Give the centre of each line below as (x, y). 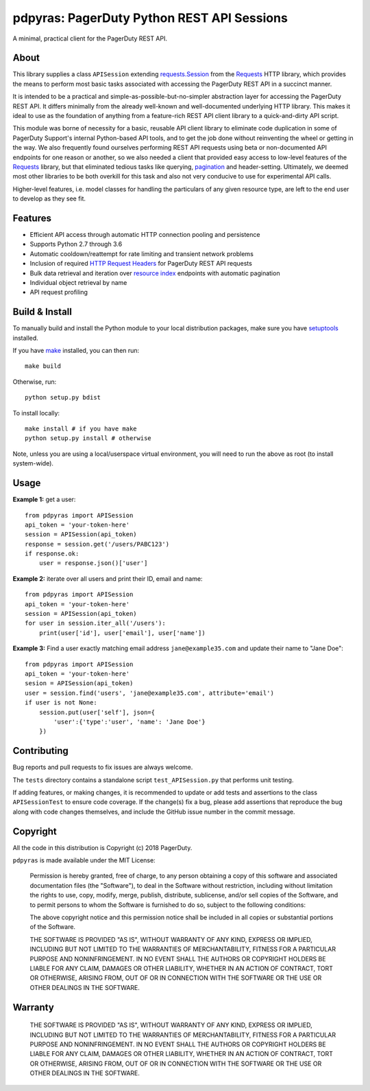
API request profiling (59, 292)
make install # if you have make (81, 429)
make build (43, 366)
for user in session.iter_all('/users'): (95, 623)
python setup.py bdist (63, 398)
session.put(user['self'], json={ (97, 712)
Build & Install (42, 312)
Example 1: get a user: (44, 499)
